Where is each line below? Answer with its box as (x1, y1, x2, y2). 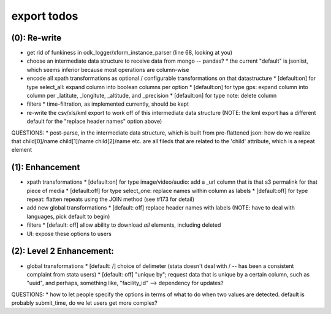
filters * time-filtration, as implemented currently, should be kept (26, 100, 189, 108)
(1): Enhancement (11, 162, 80, 173)
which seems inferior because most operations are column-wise (26, 66, 189, 73)
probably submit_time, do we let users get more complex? (11, 299, 158, 307)
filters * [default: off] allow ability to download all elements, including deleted (26, 221, 221, 229)
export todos (11, 9, 78, 23)
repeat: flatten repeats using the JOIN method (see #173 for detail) (26, 195, 195, 203)
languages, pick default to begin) (26, 213, 110, 220)
